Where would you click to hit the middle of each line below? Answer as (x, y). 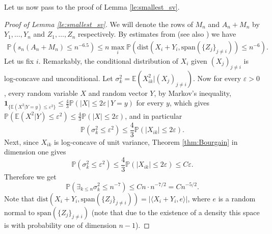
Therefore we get (30, 176)
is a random (237, 198)
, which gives (189, 103)
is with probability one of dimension (60, 225)
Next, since (21, 141)
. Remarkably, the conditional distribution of (108, 61)
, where (199, 198)
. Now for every (217, 78)
